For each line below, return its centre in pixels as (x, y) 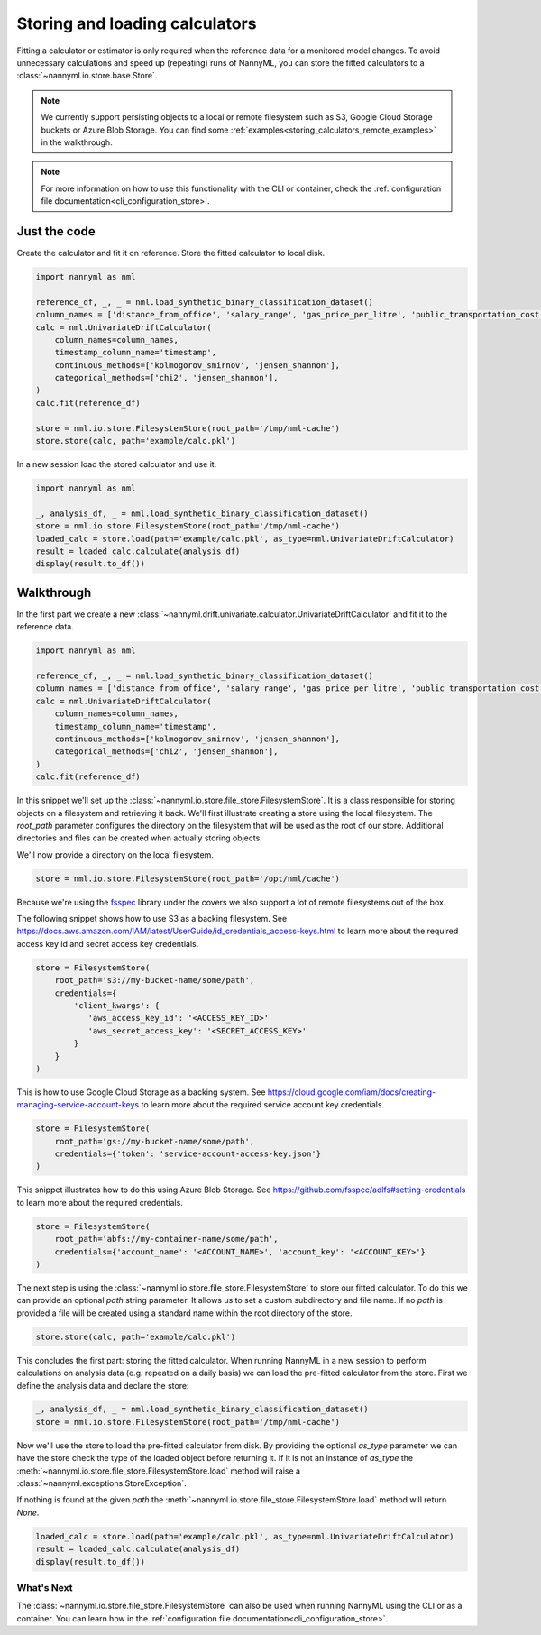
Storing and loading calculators (137, 23)
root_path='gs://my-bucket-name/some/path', (155, 1141)
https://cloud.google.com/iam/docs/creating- (352, 1092)
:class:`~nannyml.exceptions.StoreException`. (101, 1483)
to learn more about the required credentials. (100, 1202)
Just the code (56, 231)
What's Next (45, 1587)
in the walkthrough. (77, 142)
